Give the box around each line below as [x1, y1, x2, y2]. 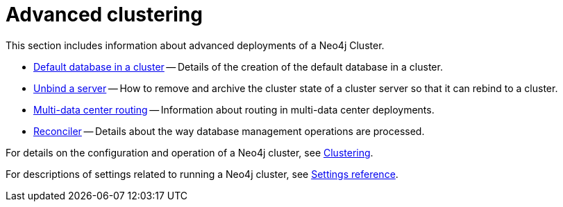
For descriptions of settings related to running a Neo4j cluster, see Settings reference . [6, 168, 398, 180]
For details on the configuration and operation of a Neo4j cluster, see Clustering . [6, 146, 373, 159]
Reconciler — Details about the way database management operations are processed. [33, 125, 425, 137]
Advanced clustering [6, 3, 203, 26]
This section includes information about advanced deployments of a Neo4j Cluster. [6, 39, 385, 51]
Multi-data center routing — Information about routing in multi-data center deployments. [33, 103, 435, 116]
